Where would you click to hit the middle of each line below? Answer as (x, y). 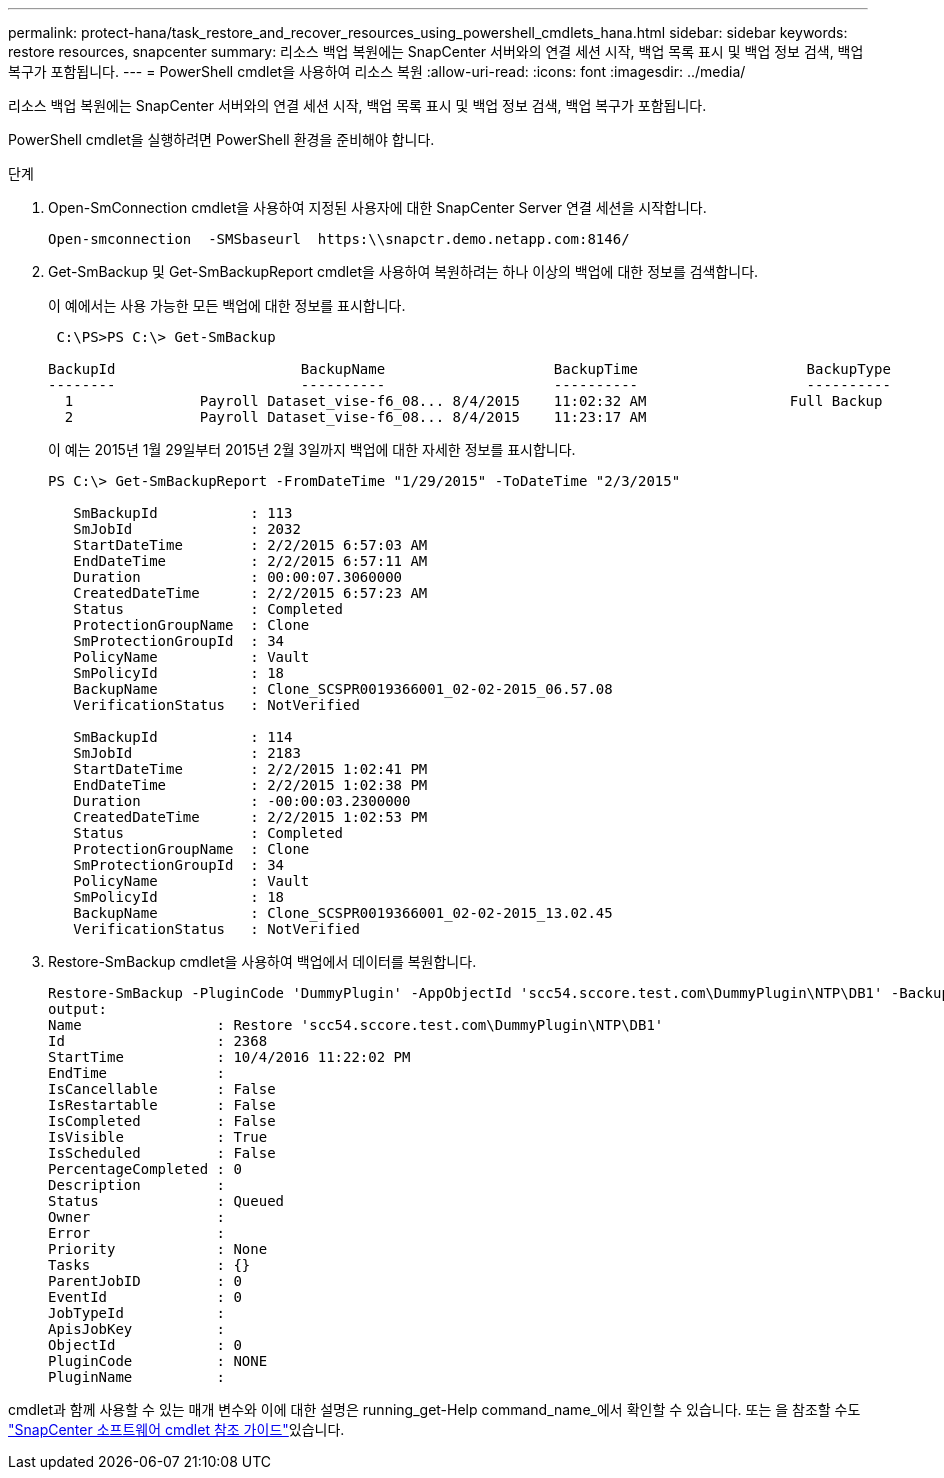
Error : (137, 1233)
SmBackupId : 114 (183, 737)
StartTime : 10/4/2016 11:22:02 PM (229, 1057)
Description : (137, 1185)
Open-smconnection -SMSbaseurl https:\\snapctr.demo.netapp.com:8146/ (339, 239)
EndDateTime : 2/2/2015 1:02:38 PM (250, 785)
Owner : (137, 1217)
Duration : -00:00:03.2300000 (242, 801)
